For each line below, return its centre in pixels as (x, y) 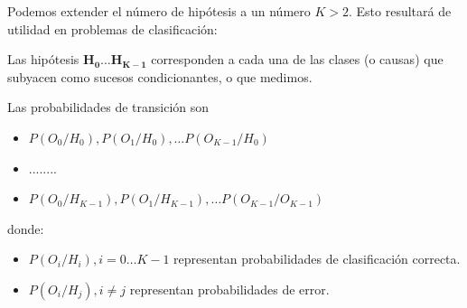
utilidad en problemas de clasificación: (112, 28)
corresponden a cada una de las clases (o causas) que (297, 59)
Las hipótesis (43, 59)
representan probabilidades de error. (229, 289)
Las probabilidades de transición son (108, 107)
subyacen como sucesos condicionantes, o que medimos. (160, 76)
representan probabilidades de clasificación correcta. (317, 259)
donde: (26, 228)
